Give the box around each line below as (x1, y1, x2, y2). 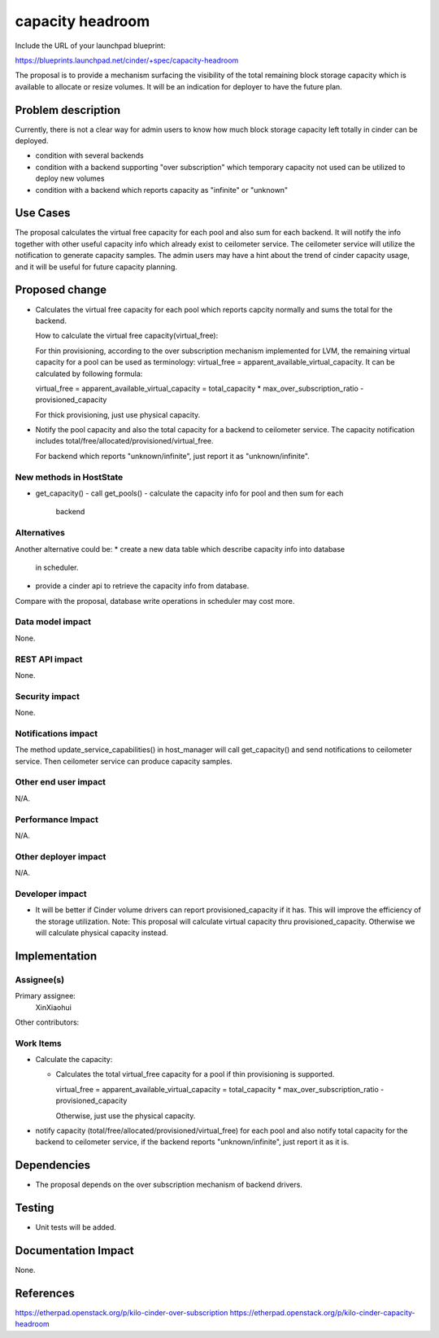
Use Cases (15, 206, 71, 220)
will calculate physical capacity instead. (35, 928, 168, 938)
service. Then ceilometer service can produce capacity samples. (15, 756, 233, 766)
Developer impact (15, 888, 87, 899)
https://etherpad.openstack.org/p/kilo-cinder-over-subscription (15, 1308, 228, 1318)
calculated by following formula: (35, 369, 143, 378)
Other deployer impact (15, 850, 106, 862)
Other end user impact (15, 776, 106, 788)
